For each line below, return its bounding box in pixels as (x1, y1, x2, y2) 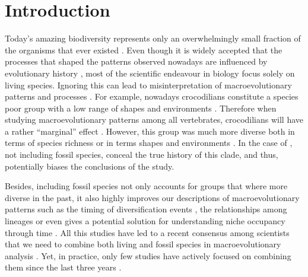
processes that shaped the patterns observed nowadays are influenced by (5, 55, 268, 68)
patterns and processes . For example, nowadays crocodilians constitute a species (5, 90, 299, 103)
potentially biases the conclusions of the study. (5, 160, 174, 172)
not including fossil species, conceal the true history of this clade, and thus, (5, 148, 278, 161)
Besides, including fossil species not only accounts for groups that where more (5, 180, 288, 192)
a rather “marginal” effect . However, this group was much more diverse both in (5, 125, 295, 137)
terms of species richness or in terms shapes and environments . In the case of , (5, 136, 293, 149)
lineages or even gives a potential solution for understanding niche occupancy (5, 215, 285, 227)
